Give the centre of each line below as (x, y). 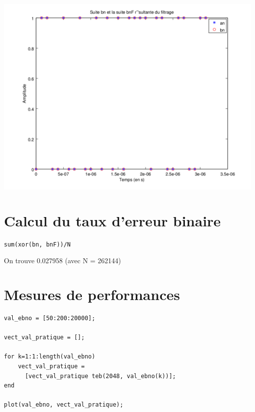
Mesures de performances (92, 294)
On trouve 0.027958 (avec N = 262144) (63, 261)
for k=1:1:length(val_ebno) (50, 357)
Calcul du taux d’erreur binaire (113, 220)
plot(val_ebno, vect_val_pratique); (64, 405)
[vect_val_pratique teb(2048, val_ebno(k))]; (100, 376)
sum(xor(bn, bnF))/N (38, 244)
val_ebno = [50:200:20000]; (50, 318)
